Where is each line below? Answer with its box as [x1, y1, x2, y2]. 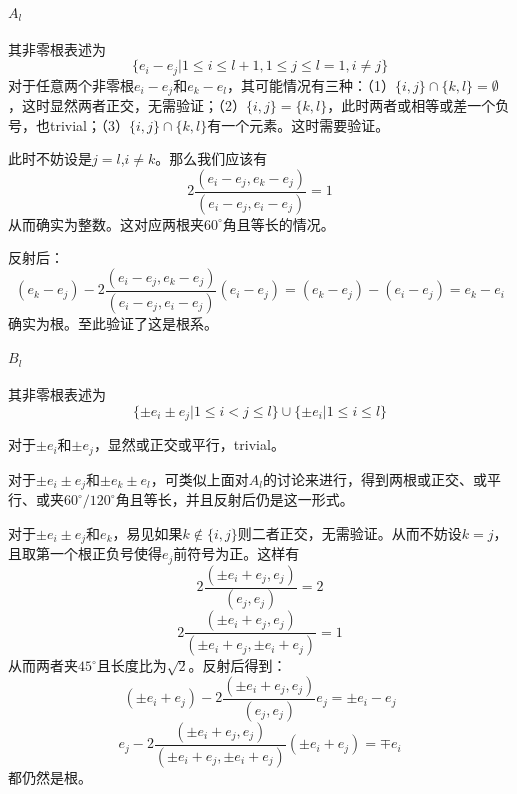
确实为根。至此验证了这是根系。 [8, 312, 218, 333]
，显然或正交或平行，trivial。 [93, 434, 285, 455]
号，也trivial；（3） [8, 114, 130, 135]
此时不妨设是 [8, 148, 92, 169]
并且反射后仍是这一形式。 [185, 489, 354, 510]
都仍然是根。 [8, 766, 92, 787]
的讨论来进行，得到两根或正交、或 [262, 468, 487, 489]
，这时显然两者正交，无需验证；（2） [8, 95, 246, 116]
